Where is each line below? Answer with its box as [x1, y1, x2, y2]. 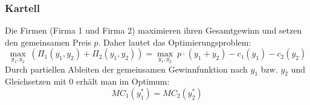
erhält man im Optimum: [76, 75, 170, 88]
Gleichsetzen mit [5, 75, 66, 88]
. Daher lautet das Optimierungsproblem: [98, 35, 251, 48]
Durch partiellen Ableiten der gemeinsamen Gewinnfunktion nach [5, 62, 248, 75]
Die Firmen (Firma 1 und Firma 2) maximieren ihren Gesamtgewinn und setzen [5, 24, 302, 37]
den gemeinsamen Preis [5, 35, 91, 48]
